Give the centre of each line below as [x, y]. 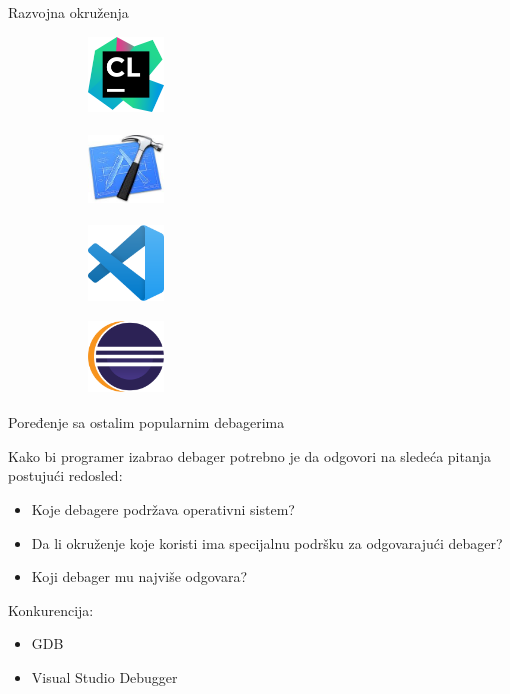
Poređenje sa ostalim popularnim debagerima [146, 422]
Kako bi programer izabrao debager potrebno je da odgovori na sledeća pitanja [249, 455]
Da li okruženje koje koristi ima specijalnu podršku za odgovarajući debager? [267, 542]
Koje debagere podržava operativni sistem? [163, 509]
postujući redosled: [65, 475]
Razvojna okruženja [68, 12]
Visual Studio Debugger [104, 677]
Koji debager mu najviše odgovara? [139, 576]
